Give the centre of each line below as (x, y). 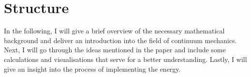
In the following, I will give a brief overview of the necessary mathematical (114, 31)
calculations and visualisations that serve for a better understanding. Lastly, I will (125, 59)
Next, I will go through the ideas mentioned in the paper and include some (115, 50)
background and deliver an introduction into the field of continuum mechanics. (120, 40)
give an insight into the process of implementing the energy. (92, 69)
